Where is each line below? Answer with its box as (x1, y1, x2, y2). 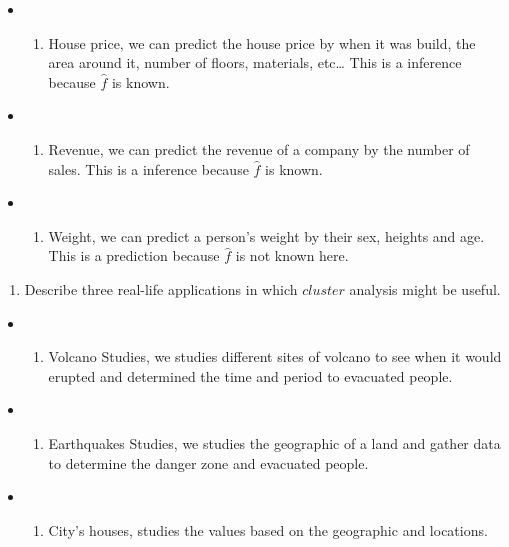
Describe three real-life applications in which (24, 278, 298, 299)
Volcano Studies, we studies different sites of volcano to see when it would (48, 346, 502, 367)
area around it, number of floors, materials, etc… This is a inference (48, 52, 462, 73)
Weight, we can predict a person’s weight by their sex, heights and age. (48, 225, 485, 246)
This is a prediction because (48, 245, 220, 266)
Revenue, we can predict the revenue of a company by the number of (48, 138, 470, 159)
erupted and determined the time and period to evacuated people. (48, 365, 453, 386)
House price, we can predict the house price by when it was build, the (48, 32, 476, 53)
